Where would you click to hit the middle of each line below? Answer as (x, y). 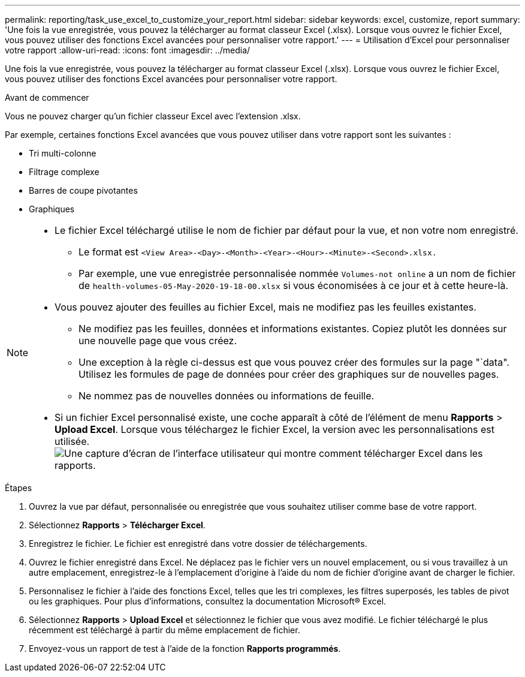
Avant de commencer (47, 97)
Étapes (19, 488)
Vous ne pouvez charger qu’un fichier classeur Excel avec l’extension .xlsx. (153, 116)
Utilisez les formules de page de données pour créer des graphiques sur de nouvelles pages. (289, 374)
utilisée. (72, 441)
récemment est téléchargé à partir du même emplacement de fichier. (165, 630)
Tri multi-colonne (63, 153)
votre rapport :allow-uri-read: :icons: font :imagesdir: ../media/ (128, 50)
